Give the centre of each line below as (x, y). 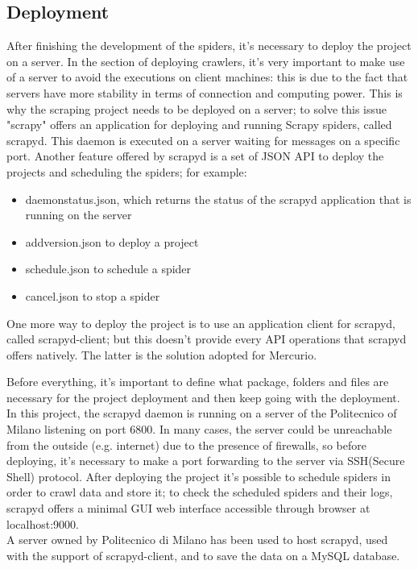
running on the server (79, 215)
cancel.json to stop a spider (93, 295)
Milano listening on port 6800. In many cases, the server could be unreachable (199, 429)
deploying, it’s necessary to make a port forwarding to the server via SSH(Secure (206, 461)
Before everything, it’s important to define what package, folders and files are (198, 382)
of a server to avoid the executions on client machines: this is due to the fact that (207, 77)
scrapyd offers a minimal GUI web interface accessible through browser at (188, 508)
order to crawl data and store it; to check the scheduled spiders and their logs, (200, 492)
